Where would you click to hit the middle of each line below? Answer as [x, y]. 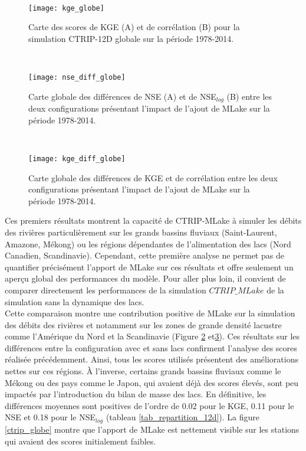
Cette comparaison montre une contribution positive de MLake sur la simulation [150, 313]
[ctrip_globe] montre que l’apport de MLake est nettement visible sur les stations [152, 429]
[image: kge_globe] [66, 8]
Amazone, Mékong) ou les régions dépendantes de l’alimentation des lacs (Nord [148, 244]
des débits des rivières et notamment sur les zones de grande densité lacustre [143, 324]
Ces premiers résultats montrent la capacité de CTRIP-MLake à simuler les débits [153, 220]
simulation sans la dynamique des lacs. [75, 301]
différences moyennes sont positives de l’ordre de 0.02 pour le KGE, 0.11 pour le [149, 405]
